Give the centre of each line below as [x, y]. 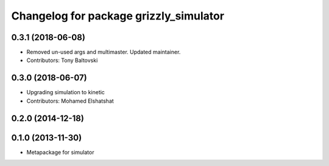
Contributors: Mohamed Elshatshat [70, 101]
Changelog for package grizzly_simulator [118, 16]
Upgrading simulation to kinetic [65, 92]
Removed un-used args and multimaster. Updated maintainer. [104, 52]
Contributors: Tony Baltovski [62, 60]
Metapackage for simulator [60, 152]
